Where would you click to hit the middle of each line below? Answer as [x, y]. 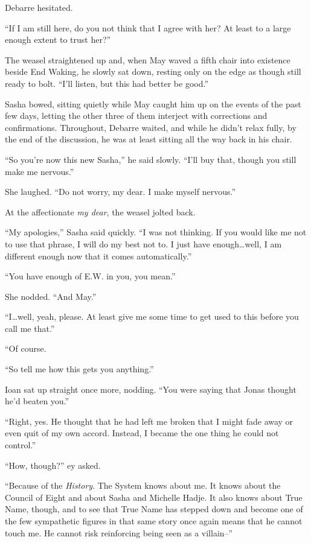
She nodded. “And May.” [51, 296]
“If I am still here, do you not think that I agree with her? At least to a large [148, 27]
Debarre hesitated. [39, 7]
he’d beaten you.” [37, 401]
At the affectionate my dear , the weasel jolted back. [100, 211]
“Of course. [26, 348]
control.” [20, 445]
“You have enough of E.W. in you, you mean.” [90, 276]
